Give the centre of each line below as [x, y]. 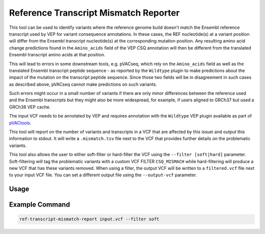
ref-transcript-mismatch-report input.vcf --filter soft [89, 219]
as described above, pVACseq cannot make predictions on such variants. [83, 84]
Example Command [40, 205]
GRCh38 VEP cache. [30, 107]
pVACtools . [20, 123]
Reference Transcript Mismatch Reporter [94, 13]
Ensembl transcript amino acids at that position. [57, 55]
